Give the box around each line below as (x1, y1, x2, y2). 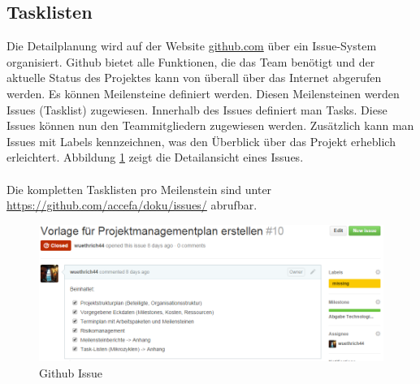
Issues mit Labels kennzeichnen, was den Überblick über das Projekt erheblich (6, 132, 396, 149)
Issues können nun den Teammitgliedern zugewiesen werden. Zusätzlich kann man (6, 117, 414, 134)
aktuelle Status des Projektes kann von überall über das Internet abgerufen (6, 69, 382, 86)
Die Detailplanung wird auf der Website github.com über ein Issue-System (6, 37, 377, 54)
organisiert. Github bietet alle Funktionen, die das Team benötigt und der (6, 53, 375, 70)
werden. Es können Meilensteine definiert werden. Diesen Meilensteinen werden (6, 84, 400, 101)
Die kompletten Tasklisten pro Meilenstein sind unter (6, 180, 272, 197)
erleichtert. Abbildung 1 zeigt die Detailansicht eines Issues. (6, 149, 304, 166)
